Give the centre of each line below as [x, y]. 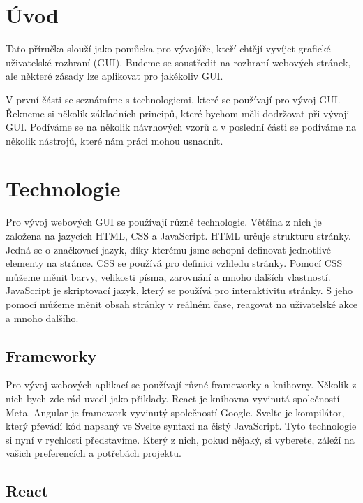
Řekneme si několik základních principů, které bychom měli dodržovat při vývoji [178, 113]
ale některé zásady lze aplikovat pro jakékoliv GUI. [114, 76]
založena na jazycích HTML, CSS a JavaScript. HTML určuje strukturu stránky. [178, 235]
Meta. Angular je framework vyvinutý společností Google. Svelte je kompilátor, [175, 412]
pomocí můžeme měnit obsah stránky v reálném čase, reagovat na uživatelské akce [181, 304]
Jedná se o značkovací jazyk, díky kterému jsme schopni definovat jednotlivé [168, 249]
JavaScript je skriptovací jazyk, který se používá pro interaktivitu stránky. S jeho [179, 290]
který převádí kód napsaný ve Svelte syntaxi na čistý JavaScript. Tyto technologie [181, 426]
